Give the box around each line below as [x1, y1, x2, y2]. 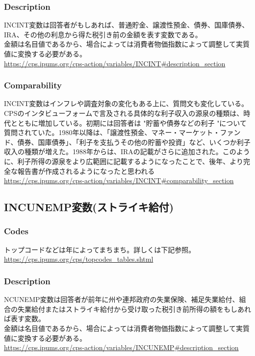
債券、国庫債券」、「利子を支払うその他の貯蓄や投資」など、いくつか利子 [17, 137, 251, 147]
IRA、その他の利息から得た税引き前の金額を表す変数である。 [4, 29, 202, 39]
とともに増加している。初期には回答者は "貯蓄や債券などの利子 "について [10, 117, 247, 128]
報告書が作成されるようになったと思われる [17, 165, 155, 176]
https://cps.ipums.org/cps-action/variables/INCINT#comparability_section [4, 175, 234, 186]
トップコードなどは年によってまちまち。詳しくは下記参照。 [4, 244, 196, 254]
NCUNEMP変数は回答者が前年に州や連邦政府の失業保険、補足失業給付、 [4, 294, 239, 304]
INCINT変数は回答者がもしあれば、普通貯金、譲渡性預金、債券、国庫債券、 [4, 20, 249, 30]
